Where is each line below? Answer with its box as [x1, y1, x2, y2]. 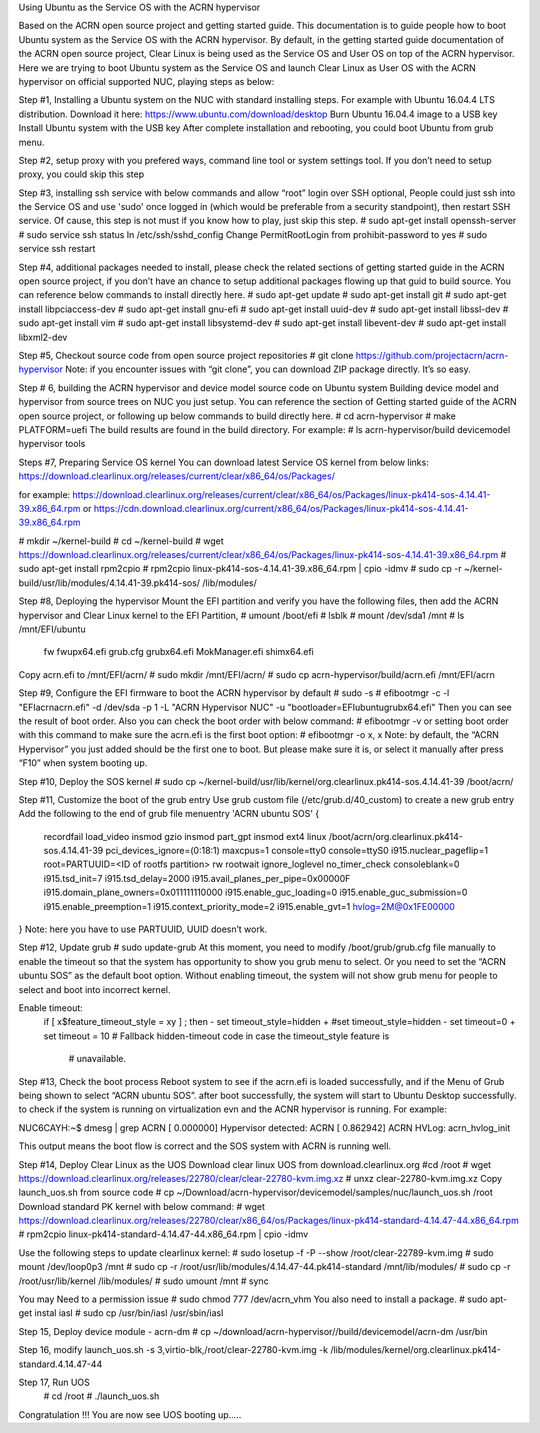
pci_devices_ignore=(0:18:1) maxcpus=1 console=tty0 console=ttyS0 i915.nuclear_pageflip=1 [105, 845, 489, 857]
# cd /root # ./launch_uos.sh [43, 1390, 160, 1402]
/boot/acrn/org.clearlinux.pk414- [328, 830, 464, 842]
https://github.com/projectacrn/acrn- [355, 349, 509, 361]
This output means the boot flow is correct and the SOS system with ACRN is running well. [18, 1140, 392, 1152]
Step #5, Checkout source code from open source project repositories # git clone [18, 349, 354, 361]
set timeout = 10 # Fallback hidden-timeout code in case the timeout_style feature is [43, 1030, 390, 1042]
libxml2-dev [18, 331, 68, 343]
